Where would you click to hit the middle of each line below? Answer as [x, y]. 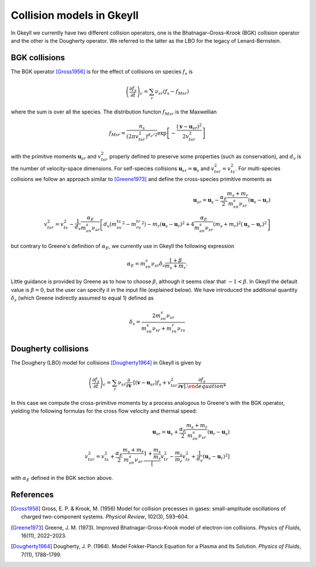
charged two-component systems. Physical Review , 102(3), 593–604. [105, 517]
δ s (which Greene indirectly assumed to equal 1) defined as [82, 298]
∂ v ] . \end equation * [202, 386]
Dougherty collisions [50, 348]
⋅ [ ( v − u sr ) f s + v [151, 383]
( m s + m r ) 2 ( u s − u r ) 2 [240, 225]
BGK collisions [38, 58]
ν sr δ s [158, 264]
